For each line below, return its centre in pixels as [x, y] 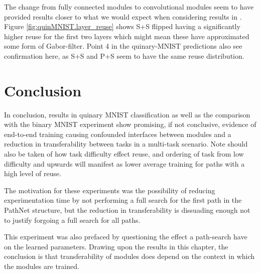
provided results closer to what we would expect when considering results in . [123, 16]
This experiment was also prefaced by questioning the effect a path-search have [126, 237]
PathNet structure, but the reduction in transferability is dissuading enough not [127, 210]
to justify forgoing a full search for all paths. [72, 220]
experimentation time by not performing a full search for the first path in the [123, 200]
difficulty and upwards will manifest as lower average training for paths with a [124, 163]
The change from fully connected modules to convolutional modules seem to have [129, 7]
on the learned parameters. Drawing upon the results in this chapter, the [116, 246]
